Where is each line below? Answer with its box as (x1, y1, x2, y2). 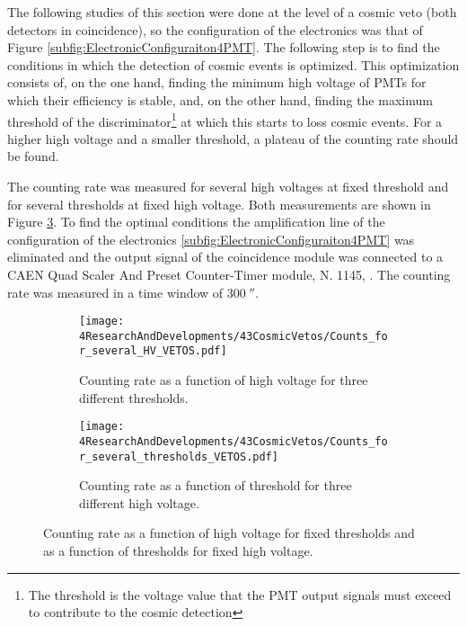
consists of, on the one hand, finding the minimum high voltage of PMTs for (7, 73, 427, 92)
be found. (7, 147, 59, 165)
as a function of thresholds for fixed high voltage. (43, 541, 313, 560)
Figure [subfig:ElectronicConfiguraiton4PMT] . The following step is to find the (7, 38, 440, 57)
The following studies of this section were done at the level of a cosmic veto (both (7, 3, 457, 21)
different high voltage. (79, 493, 199, 512)
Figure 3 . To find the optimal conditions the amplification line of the (7, 212, 385, 231)
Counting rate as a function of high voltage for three (79, 371, 368, 389)
